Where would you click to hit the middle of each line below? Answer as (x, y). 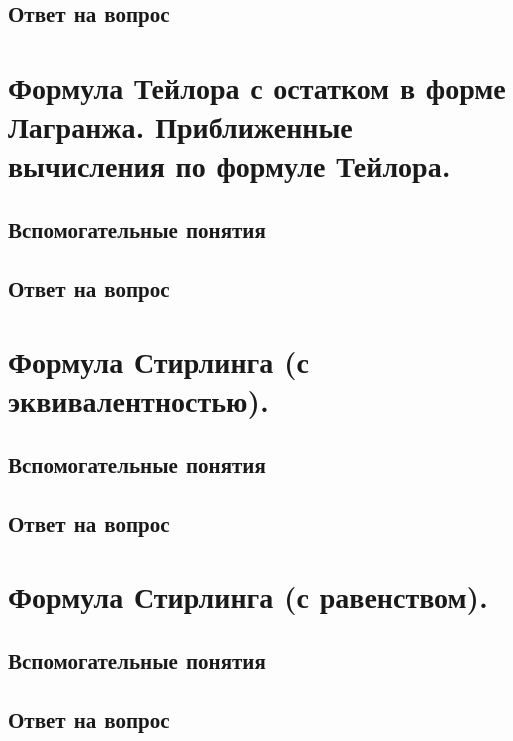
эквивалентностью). (138, 400)
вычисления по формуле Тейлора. (229, 165)
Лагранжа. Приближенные (180, 126)
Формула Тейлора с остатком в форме (257, 86)
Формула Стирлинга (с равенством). (248, 596)
